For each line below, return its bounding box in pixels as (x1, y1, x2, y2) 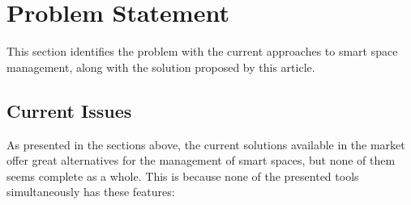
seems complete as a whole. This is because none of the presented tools (6, 167, 359, 184)
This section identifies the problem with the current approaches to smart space (6, 43, 398, 60)
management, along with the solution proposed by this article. (6, 58, 315, 75)
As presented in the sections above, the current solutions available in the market (6, 136, 405, 153)
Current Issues (6, 98, 132, 123)
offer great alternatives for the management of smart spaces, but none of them (6, 152, 396, 169)
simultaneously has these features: (6, 183, 175, 200)
